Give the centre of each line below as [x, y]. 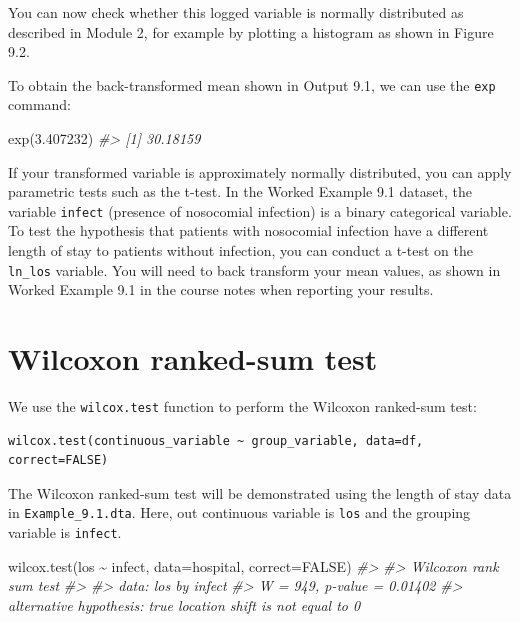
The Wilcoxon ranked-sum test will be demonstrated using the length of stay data [260, 492]
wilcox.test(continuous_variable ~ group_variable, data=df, [216, 440]
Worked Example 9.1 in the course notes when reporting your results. [221, 289]
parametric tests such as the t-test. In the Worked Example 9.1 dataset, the [240, 191]
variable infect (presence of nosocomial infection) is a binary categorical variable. [260, 210]
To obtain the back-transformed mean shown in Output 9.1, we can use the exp [252, 84]
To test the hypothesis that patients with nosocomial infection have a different [248, 230]
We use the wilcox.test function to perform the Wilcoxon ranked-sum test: [242, 406]
